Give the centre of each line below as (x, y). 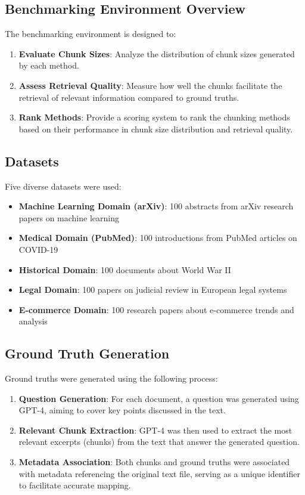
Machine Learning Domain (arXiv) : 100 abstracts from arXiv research (156, 206)
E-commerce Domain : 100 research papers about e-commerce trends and (156, 309)
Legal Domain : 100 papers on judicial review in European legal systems (153, 290)
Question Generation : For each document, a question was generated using (159, 398)
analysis (33, 321)
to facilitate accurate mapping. (75, 485)
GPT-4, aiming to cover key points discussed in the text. (122, 410)
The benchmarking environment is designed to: (91, 34)
